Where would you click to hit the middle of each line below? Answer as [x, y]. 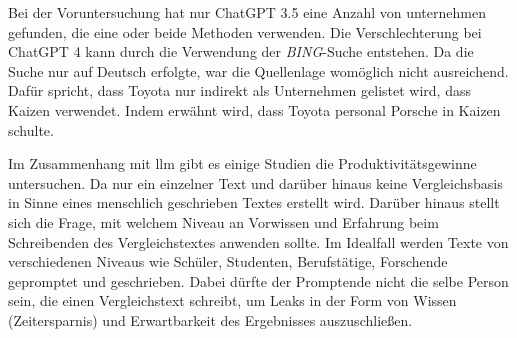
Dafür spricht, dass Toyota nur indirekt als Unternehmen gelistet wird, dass [239, 90]
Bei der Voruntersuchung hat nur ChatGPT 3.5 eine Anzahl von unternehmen [247, 12]
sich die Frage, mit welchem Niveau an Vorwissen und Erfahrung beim [223, 221]
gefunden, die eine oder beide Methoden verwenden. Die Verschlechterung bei [245, 31]
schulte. [31, 129]
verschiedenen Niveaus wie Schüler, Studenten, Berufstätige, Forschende [228, 261]
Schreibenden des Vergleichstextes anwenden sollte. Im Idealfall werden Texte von [258, 241]
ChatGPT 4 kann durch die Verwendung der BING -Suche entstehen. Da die [241, 51]
